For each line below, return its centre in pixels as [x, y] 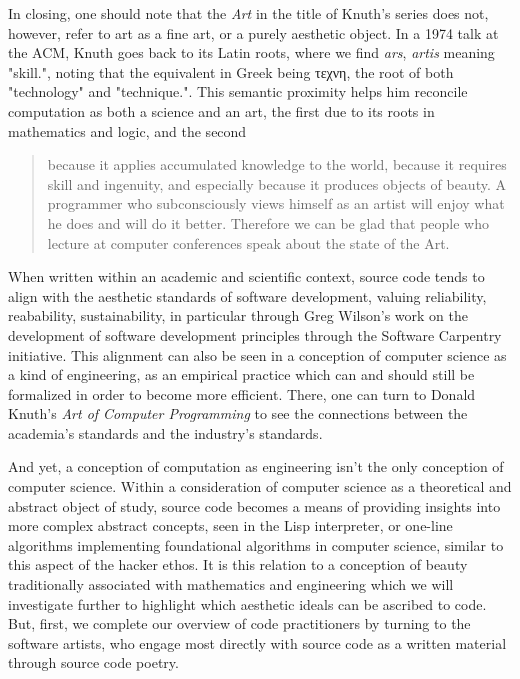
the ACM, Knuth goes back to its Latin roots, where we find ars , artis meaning [251, 52]
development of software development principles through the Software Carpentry [255, 334]
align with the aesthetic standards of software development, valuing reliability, [247, 295]
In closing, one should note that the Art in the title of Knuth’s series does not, [248, 13]
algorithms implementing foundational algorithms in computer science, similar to [256, 544]
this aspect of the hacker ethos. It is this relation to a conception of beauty [238, 564]
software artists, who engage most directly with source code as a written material [257, 642]
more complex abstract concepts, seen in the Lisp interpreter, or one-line [230, 525]
